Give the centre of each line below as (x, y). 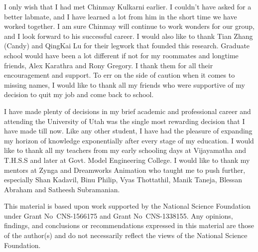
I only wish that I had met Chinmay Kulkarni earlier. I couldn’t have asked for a (128, 6)
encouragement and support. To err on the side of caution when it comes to (120, 75)
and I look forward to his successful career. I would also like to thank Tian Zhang (129, 36)
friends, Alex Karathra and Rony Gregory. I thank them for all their (109, 65)
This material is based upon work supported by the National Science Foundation (127, 206)
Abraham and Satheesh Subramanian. (62, 189)
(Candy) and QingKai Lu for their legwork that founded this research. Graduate (127, 46)
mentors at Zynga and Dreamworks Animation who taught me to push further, (125, 170)
